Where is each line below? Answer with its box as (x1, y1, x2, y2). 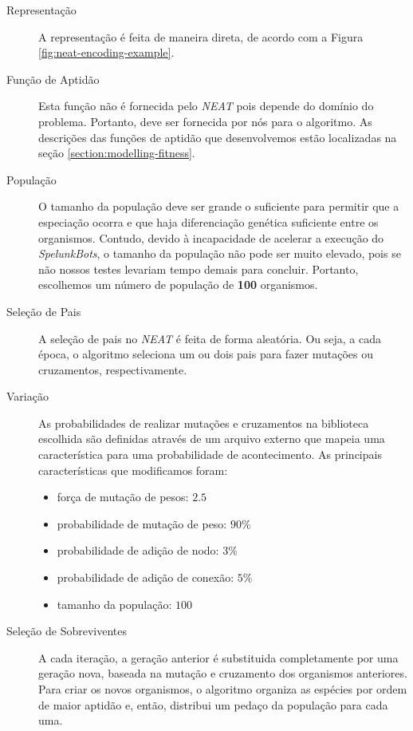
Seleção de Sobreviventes (6, 622, 127, 639)
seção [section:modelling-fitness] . (38, 144, 195, 161)
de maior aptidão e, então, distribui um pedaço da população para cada (38, 696, 388, 713)
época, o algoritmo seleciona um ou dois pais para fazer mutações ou (38, 346, 373, 362)
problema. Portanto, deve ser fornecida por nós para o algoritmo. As (38, 113, 372, 129)
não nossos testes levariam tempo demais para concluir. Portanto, (38, 260, 359, 277)
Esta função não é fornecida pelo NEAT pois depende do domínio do (38, 97, 374, 114)
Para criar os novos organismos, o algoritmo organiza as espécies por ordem (38, 681, 407, 697)
